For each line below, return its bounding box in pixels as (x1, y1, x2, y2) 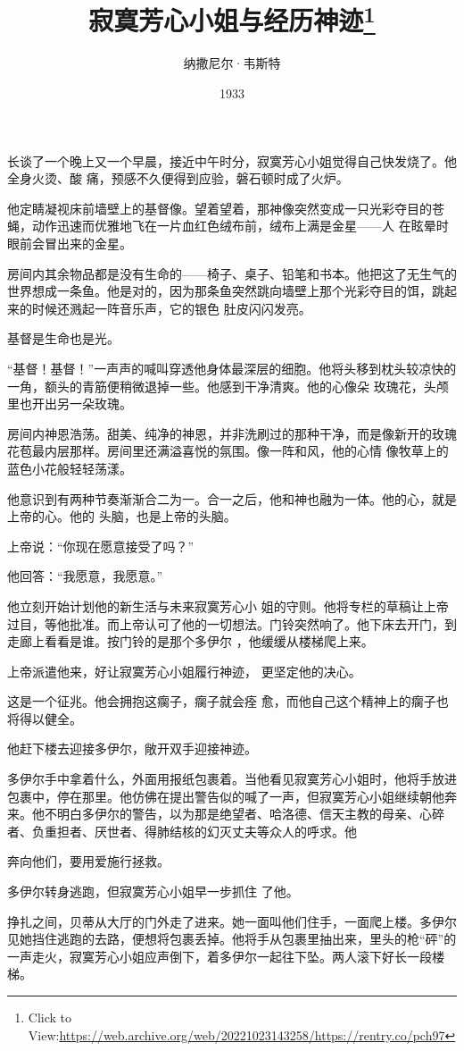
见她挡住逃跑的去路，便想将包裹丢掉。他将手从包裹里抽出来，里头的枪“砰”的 (7, 929, 457, 948)
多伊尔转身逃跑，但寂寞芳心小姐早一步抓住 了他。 (7, 882, 299, 901)
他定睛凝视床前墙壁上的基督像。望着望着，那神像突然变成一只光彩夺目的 (7, 198, 432, 217)
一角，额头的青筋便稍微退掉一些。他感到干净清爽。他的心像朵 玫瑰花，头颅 (7, 376, 449, 395)
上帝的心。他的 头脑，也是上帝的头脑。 (7, 507, 236, 525)
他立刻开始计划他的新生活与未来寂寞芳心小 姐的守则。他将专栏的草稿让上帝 (7, 596, 449, 615)
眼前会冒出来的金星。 (7, 234, 132, 253)
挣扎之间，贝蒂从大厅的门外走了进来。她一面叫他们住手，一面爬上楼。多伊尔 (7, 912, 457, 930)
